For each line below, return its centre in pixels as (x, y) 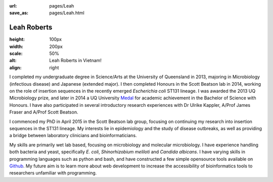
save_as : (19, 13)
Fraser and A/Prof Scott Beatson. (44, 112)
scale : (16, 53)
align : (15, 68)
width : (16, 46)
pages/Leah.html (67, 13)
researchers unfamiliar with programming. (53, 173)
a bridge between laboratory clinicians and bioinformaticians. (73, 136)
